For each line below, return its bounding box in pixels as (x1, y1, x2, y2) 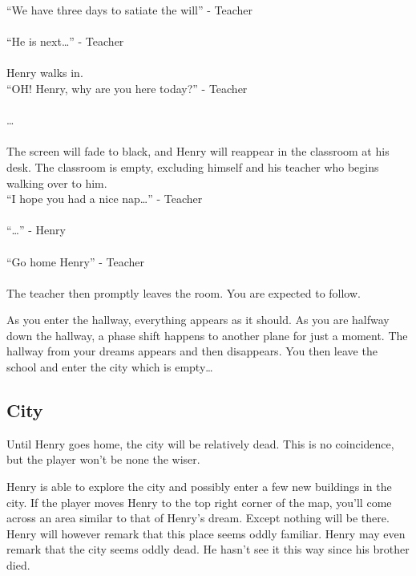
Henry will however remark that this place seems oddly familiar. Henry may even (6, 525, 406, 542)
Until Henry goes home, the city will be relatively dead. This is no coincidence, (6, 435, 394, 452)
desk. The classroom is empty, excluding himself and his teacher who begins (6, 158, 379, 175)
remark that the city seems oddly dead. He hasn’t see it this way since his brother (6, 541, 410, 558)
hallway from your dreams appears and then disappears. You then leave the (6, 343, 378, 359)
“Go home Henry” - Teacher (6, 253, 145, 270)
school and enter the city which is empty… (6, 359, 213, 375)
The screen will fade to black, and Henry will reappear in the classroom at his (6, 143, 390, 160)
